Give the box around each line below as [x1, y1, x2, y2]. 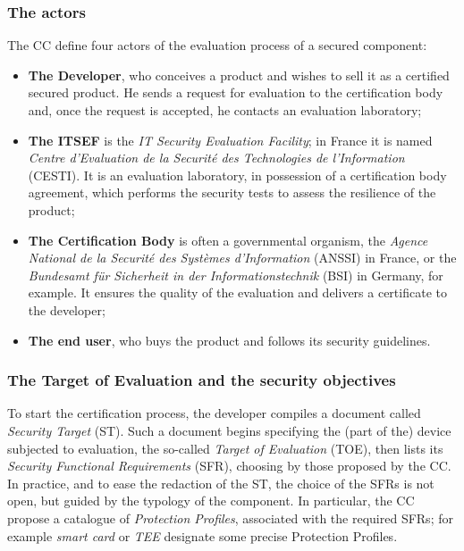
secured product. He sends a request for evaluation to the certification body [28, 83, 443, 102]
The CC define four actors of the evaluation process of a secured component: [7, 36, 427, 54]
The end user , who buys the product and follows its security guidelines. [28, 330, 431, 349]
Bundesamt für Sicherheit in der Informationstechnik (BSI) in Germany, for [28, 265, 443, 284]
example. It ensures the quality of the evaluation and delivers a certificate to [28, 283, 447, 302]
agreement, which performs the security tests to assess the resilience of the [28, 183, 436, 202]
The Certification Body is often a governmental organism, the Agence [28, 230, 428, 249]
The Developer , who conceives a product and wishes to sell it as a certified [28, 65, 450, 84]
